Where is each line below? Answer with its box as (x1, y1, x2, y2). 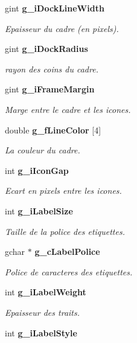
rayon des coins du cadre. (5, 62, 98, 75)
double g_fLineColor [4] (5, 123, 101, 136)
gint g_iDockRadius (5, 42, 88, 55)
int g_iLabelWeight (5, 286, 86, 298)
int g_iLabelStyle (5, 326, 77, 339)
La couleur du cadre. (5, 144, 80, 156)
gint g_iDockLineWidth (5, 2, 104, 14)
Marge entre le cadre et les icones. (5, 103, 131, 115)
